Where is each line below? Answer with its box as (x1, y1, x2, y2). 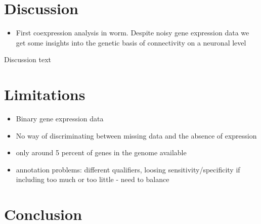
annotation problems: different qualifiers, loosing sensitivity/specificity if (16, 164, 240, 174)
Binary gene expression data (16, 113, 104, 124)
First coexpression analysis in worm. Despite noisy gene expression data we (16, 27, 249, 38)
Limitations (4, 84, 85, 105)
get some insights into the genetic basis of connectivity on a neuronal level (16, 37, 246, 48)
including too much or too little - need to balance (16, 174, 169, 185)
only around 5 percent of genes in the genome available (16, 147, 187, 158)
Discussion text (4, 54, 51, 65)
